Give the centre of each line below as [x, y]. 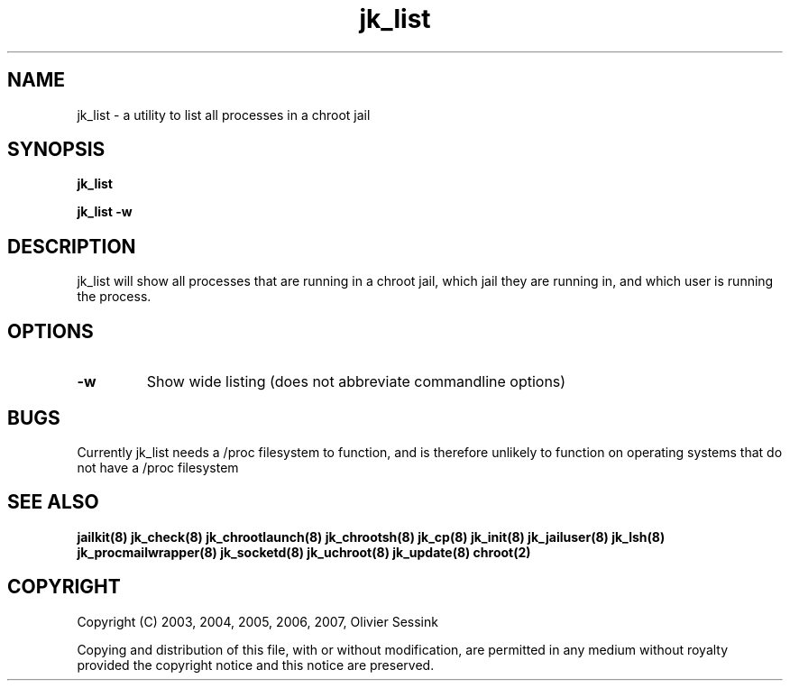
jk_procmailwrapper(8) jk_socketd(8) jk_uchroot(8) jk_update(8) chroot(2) [304, 552]
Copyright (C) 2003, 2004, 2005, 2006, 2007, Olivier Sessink [257, 621]
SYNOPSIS [56, 150]
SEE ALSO [53, 502]
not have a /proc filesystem [158, 467]
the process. [114, 297]
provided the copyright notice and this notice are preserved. [256, 665]
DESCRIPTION [72, 246]
